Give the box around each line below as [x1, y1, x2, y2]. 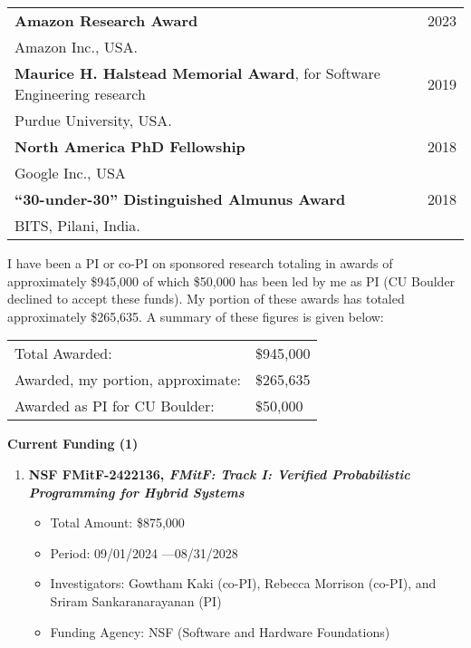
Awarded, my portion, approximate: [14, 369, 241, 391]
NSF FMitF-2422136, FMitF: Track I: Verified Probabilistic [28, 464, 410, 483]
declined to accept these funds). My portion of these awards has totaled [7, 289, 405, 308]
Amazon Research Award [14, 10, 198, 31]
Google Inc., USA [14, 162, 126, 183]
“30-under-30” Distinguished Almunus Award [14, 189, 346, 209]
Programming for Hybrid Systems [28, 482, 245, 501]
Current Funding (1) [7, 434, 139, 453]
